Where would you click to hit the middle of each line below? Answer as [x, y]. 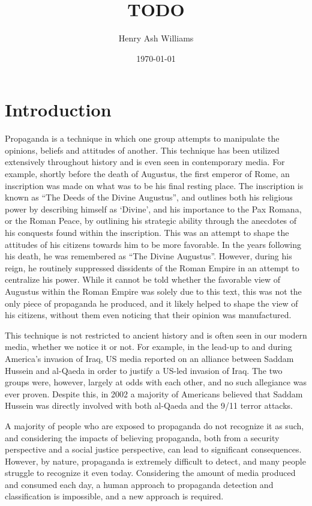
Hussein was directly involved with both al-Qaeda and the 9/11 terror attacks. [149, 405]
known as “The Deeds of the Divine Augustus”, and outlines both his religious [149, 197]
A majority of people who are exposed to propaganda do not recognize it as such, [154, 425]
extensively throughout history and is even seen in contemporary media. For [145, 162]
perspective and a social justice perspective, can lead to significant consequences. [153, 449]
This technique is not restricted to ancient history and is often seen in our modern [156, 335]
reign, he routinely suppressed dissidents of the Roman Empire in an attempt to [152, 267]
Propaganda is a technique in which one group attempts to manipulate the [142, 138]
